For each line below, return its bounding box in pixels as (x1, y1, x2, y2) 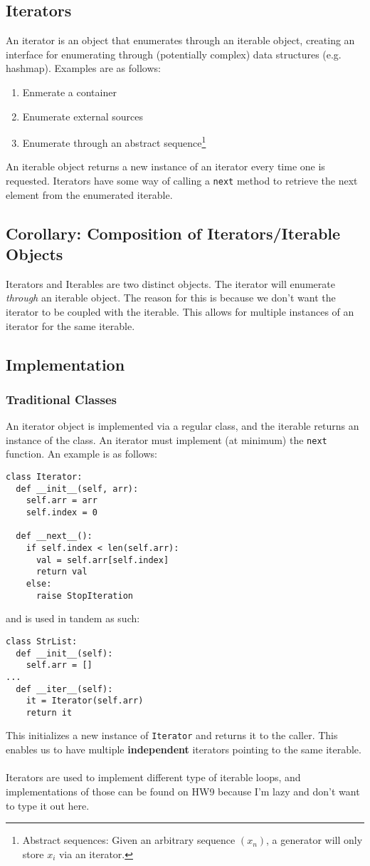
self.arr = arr (26, 495, 97, 506)
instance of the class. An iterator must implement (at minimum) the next (6, 432, 327, 447)
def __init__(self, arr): (16, 483, 139, 494)
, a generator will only (266, 833, 363, 847)
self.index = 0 (26, 507, 97, 518)
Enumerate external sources (22, 108, 144, 123)
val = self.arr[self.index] (36, 555, 169, 565)
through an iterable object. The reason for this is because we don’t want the (6, 290, 336, 305)
